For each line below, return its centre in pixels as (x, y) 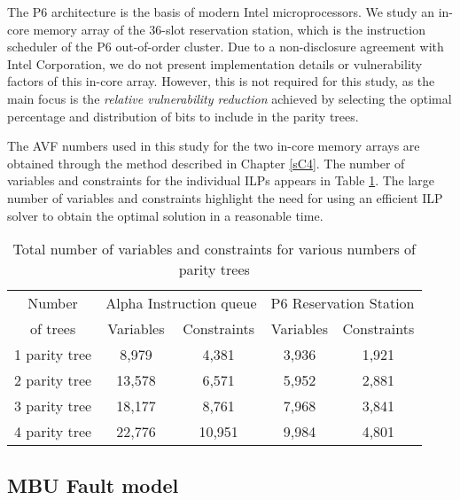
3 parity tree (53, 406)
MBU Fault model (93, 484)
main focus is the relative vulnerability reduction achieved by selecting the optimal (230, 98)
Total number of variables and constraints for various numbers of (214, 249)
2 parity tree (53, 380)
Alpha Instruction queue (181, 303)
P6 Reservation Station (343, 303)
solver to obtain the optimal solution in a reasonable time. (165, 215)
